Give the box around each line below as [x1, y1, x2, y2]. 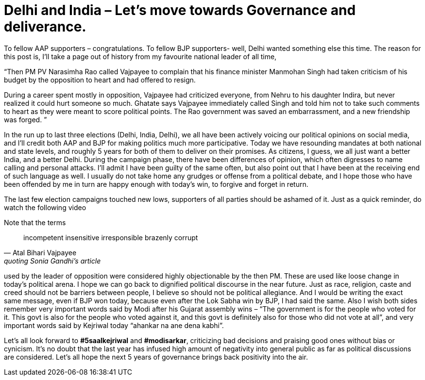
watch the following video [4, 203, 86, 212]
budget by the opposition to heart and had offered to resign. [4, 75, 196, 84]
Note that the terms [4, 218, 66, 227]
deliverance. [4, 18, 86, 35]
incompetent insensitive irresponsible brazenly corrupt [23, 233, 198, 242]
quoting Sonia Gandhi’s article [4, 256, 101, 265]
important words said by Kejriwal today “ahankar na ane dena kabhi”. [4, 321, 224, 330]
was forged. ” [4, 115, 47, 124]
